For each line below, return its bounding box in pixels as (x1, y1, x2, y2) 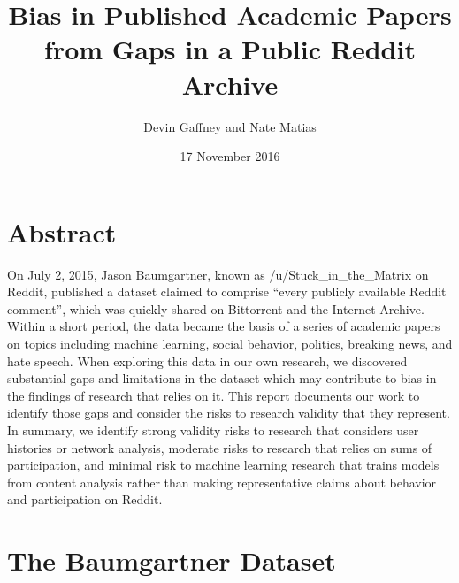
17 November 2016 (180, 147, 280, 165)
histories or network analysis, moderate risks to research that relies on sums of (7, 438, 432, 456)
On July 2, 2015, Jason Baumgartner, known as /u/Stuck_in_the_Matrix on (7, 265, 429, 283)
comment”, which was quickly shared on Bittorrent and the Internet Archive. (7, 299, 425, 318)
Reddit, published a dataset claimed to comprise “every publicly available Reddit (7, 282, 447, 301)
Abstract (7, 213, 117, 249)
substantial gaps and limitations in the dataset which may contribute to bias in (7, 369, 437, 387)
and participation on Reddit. (7, 490, 163, 509)
